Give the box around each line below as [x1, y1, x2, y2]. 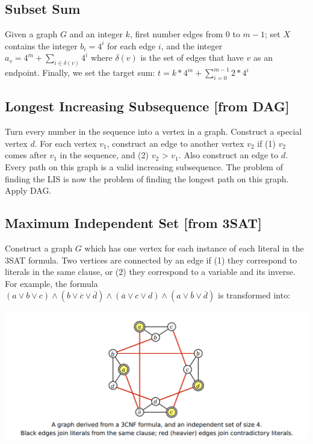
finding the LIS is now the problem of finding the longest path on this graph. [5, 172, 289, 185]
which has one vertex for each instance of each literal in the [84, 242, 304, 254]
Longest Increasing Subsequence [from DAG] [5, 97, 290, 116]
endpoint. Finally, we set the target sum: [5, 66, 155, 79]
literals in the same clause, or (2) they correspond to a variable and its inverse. [5, 265, 296, 278]
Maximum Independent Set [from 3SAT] [5, 214, 262, 232]
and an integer [69, 28, 123, 40]
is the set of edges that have [140, 51, 244, 64]
